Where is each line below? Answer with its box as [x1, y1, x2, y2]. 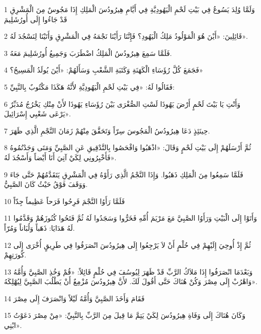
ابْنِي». [4, 320, 22, 330]
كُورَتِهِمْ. [4, 249, 27, 260]
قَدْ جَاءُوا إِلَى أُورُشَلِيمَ [4, 14, 67, 24]
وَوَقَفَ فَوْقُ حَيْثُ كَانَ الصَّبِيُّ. [4, 179, 88, 189]
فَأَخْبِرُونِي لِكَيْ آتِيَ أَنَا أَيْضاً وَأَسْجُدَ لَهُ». [4, 152, 117, 162]
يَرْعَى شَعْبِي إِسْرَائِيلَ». [4, 108, 71, 119]
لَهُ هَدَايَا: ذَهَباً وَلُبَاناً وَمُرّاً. [4, 222, 75, 233]
